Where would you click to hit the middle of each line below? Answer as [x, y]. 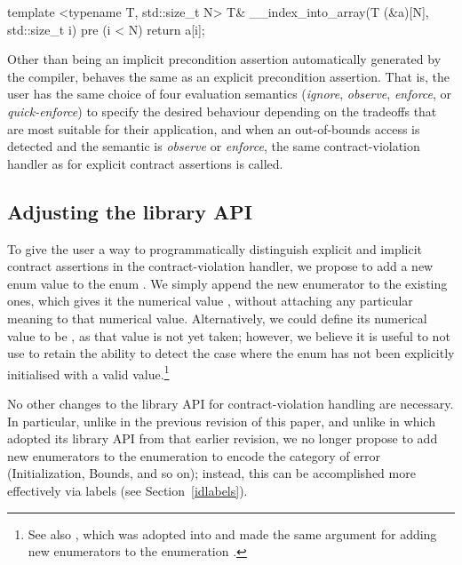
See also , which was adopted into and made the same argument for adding [232, 533]
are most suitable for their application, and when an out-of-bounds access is [214, 128]
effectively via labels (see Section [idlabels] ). [127, 490]
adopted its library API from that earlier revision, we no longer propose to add [223, 438]
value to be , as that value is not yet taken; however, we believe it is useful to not [229, 335]
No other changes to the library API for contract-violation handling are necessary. [231, 403]
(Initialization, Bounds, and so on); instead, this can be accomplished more [211, 473]
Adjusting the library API [130, 211]
